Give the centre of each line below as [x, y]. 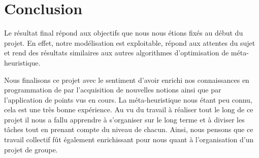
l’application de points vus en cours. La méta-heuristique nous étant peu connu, [128, 99]
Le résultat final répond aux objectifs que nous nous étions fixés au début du [124, 33]
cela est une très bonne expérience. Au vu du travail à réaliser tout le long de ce [129, 109]
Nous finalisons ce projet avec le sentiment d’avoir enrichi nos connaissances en [127, 80]
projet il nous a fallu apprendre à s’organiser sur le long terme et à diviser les [124, 119]
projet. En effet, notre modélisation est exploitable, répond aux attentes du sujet [130, 42]
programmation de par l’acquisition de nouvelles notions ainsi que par [113, 90]
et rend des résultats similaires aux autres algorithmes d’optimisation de [117, 53]
